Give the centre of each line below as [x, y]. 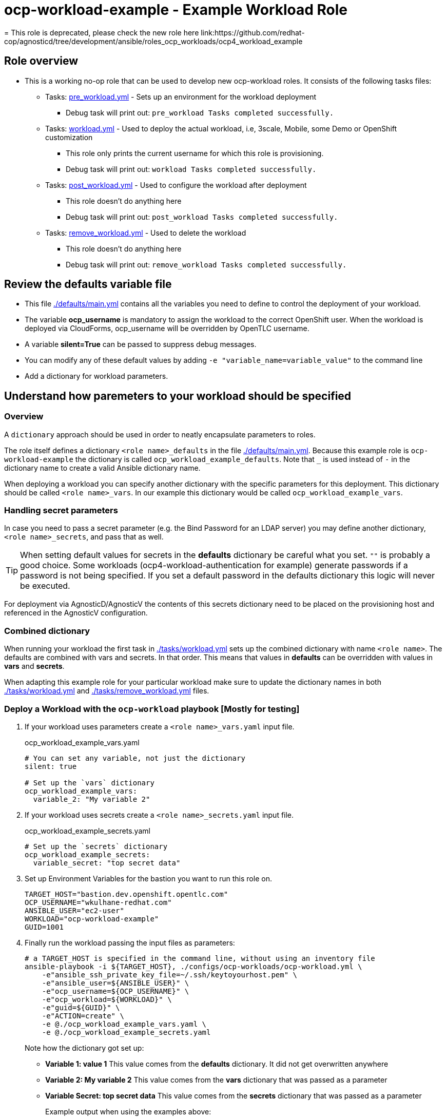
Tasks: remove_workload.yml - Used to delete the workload [146, 233]
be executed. [45, 586]
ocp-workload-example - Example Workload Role [176, 10]
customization [69, 137]
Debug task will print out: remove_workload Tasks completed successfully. [206, 264]
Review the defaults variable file [88, 284]
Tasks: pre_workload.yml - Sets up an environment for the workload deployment [181, 97]
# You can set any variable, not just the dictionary [135, 758]
